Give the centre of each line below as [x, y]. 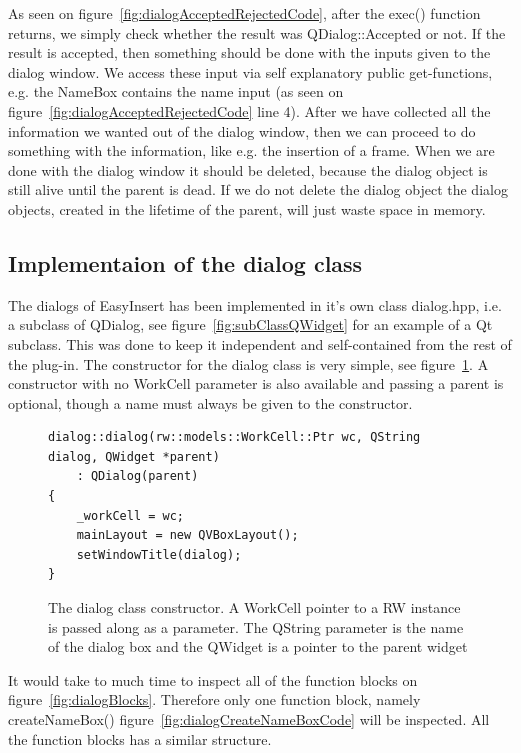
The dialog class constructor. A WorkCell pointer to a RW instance [254, 607]
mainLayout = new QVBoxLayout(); [187, 535]
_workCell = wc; [130, 515]
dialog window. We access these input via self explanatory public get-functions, [250, 71]
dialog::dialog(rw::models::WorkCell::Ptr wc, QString [234, 437]
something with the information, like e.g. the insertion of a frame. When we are [251, 150]
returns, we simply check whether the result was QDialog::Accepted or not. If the [257, 32]
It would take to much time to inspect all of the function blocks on [213, 679]
